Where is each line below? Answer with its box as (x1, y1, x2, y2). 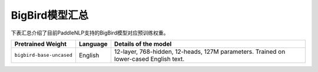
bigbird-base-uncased (14, 52, 73, 59)
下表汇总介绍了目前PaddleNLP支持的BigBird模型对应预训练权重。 (11, 29, 169, 36)
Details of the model (114, 40, 172, 48)
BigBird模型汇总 (11, 9, 89, 22)
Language (78, 40, 108, 48)
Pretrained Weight (14, 40, 67, 48)
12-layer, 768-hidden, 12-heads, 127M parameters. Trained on (114, 47, 286, 56)
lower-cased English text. (114, 54, 185, 63)
